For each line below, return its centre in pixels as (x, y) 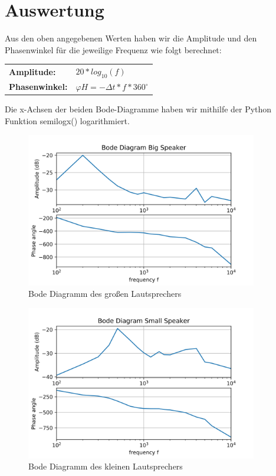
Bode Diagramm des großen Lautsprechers (105, 294)
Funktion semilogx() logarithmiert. (67, 120)
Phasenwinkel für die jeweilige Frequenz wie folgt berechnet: (113, 49)
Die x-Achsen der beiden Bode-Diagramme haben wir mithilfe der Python (138, 109)
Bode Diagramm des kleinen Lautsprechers (106, 466)
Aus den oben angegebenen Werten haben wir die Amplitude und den (131, 38)
